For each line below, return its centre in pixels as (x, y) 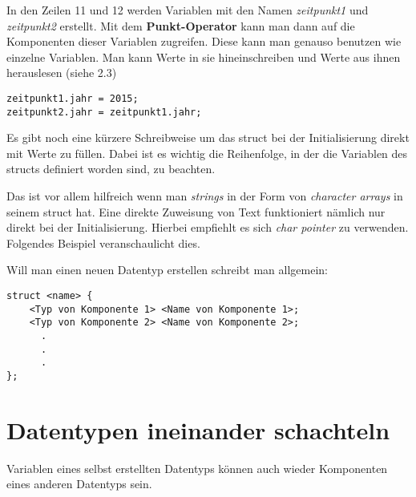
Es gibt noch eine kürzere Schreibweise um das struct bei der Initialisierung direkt (208, 137)
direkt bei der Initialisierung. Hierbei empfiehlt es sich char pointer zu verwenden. (208, 227)
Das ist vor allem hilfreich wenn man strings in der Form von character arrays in (205, 196)
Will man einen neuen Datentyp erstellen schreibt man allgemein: (167, 270)
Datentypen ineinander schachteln (198, 429)
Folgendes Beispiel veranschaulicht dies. (103, 242)
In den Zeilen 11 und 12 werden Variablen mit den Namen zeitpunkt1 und (188, 10)
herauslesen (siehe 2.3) (62, 73)
